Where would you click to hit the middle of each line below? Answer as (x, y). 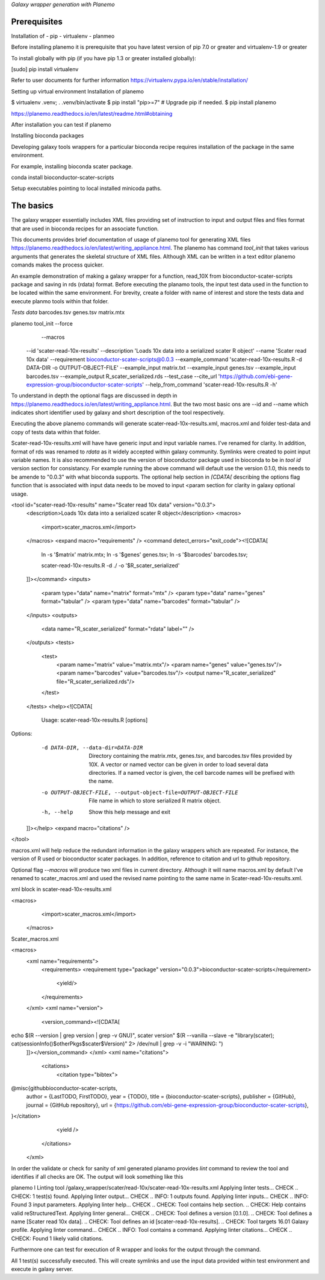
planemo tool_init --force (42, 323)
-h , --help (57, 812)
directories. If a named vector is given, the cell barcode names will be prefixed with (192, 772)
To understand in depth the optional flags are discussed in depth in (94, 396)
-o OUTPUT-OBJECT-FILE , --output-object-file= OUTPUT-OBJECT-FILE (140, 792)
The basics (32, 206)
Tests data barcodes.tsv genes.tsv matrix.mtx (68, 312)
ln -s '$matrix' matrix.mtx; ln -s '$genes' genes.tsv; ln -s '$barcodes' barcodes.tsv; (144, 554)
